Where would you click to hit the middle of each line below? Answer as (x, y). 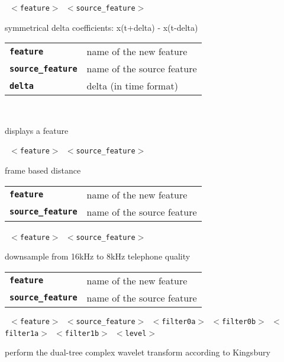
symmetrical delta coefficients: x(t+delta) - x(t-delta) (101, 27)
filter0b (239, 321)
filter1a (22, 333)
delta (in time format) (132, 86)
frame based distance (43, 170)
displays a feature (37, 130)
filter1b (82, 333)
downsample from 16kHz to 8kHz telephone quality (98, 256)
